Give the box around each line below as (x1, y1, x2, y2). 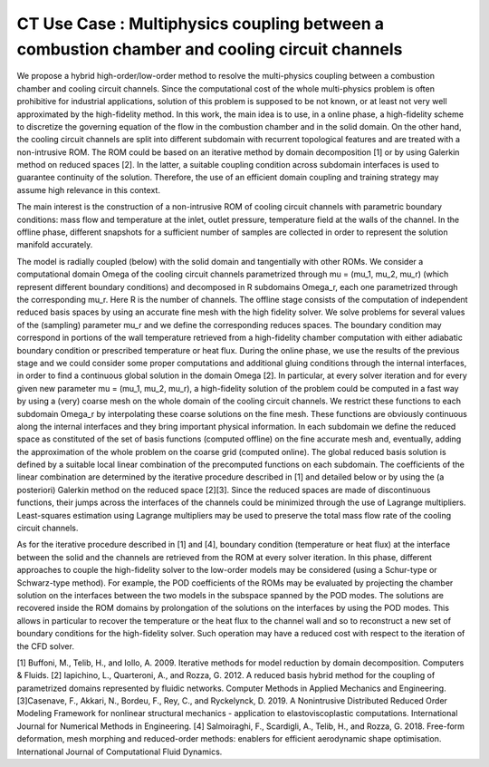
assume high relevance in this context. (16, 184, 160, 195)
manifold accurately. (16, 239, 93, 250)
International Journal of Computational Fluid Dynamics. (16, 746, 223, 757)
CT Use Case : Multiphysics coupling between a (16, 14, 385, 34)
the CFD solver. (16, 640, 74, 652)
